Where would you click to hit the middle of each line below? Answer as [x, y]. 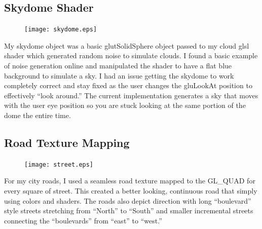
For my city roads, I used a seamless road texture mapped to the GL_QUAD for [130, 181]
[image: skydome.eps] [61, 30]
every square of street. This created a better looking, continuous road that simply [131, 191]
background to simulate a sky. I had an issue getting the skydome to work [119, 75]
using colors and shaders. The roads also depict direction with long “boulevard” [128, 200]
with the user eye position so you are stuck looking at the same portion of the [125, 105]
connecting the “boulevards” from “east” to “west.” [83, 220]
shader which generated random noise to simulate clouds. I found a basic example [131, 55]
